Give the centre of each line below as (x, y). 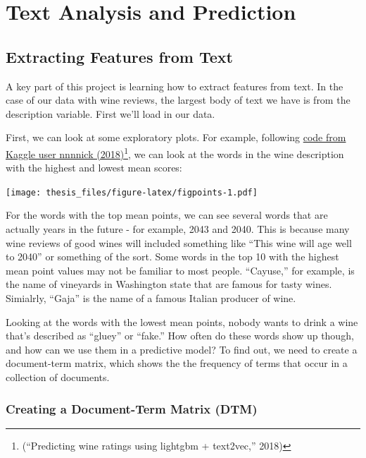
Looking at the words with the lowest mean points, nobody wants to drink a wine (182, 321)
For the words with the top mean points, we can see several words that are (167, 215)
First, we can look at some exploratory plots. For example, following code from (176, 137)
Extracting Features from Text (119, 56)
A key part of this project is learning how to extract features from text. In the (175, 86)
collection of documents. (58, 376)
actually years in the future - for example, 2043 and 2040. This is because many (178, 229)
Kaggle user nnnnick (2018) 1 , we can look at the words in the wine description (175, 152)
